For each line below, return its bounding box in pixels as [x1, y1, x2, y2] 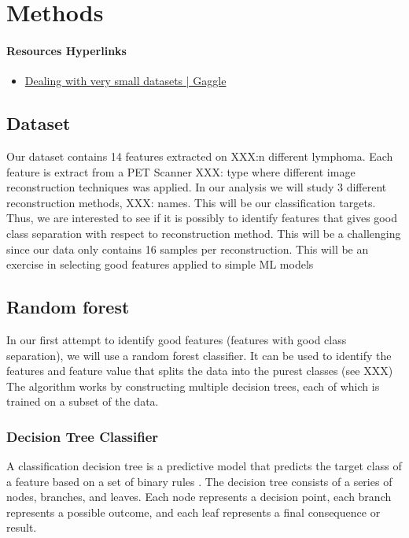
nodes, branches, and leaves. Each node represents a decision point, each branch [6, 488, 392, 505]
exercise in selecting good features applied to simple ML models [6, 256, 314, 273]
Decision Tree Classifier [6, 426, 159, 446]
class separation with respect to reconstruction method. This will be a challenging [6, 224, 401, 241]
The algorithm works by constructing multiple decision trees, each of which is [6, 377, 380, 394]
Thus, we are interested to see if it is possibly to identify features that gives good [6, 210, 397, 226]
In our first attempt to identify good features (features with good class [6, 331, 347, 347]
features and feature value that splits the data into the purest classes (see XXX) [6, 362, 393, 379]
